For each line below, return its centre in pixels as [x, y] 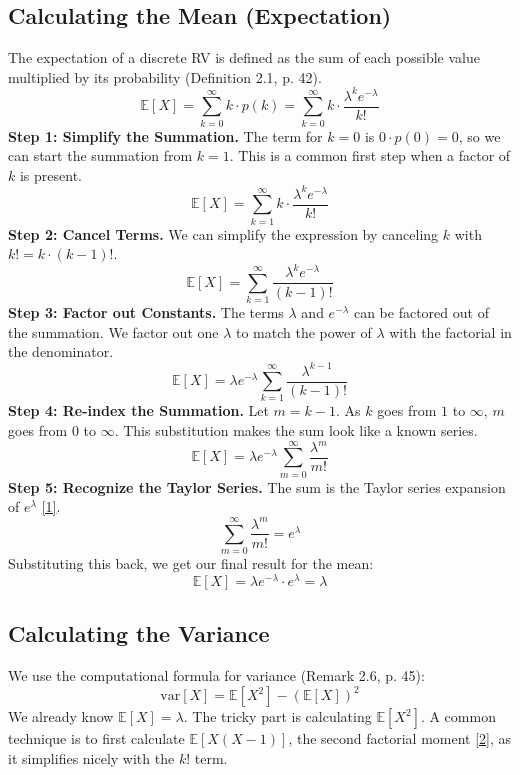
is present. [50, 174]
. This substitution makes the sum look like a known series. [296, 429]
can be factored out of [421, 312]
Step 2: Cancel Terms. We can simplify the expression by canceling [223, 233]
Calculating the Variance [139, 633]
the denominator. [61, 351]
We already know [61, 716]
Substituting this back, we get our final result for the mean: [191, 563]
